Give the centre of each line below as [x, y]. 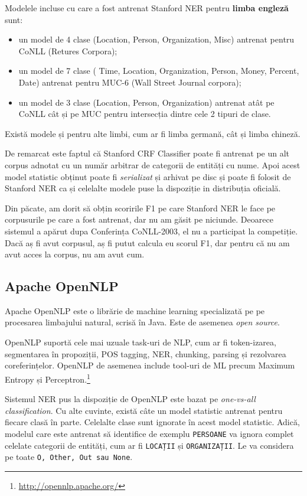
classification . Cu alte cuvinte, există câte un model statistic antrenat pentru [144, 410]
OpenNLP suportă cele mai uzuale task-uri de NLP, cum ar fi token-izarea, [141, 342]
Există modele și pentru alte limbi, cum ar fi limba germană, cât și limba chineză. [153, 133]
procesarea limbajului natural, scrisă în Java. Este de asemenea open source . [142, 322]
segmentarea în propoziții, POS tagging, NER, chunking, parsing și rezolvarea [146, 353]
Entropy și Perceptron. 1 [48, 378]
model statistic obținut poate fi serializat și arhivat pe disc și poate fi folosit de [148, 176]
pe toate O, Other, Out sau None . [69, 457]
